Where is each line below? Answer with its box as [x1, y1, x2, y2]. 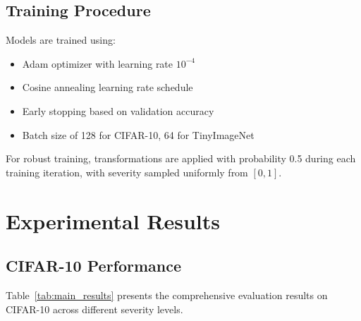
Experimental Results [6, 206, 220, 235]
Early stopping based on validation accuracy [22, 103, 214, 118]
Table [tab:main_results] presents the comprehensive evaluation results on [6, 287, 328, 302]
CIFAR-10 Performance [6, 255, 182, 277]
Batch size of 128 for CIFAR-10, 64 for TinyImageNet [22, 127, 255, 142]
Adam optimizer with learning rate [22, 56, 173, 71]
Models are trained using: [6, 32, 116, 47]
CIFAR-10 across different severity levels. [6, 301, 183, 316]
